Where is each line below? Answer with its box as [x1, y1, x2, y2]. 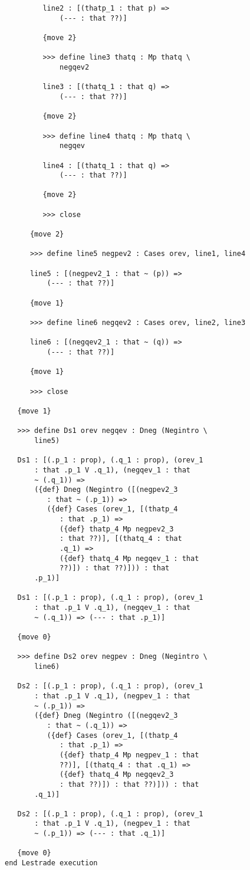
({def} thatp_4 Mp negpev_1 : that [60, 750, 199, 759]
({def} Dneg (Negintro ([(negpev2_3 [34, 485, 178, 494]
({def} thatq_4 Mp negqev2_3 [60, 770, 174, 779]
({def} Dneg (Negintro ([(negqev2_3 [34, 711, 178, 720]
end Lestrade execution [5, 859, 98, 868]
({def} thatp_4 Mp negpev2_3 [60, 524, 174, 533]
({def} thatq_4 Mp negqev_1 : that [60, 554, 199, 563]
